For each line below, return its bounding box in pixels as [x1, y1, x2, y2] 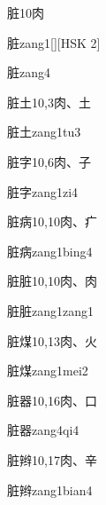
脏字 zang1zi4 [7, 182, 79, 201]
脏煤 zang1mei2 [7, 361, 88, 380]
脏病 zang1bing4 [7, 241, 93, 260]
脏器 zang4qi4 [7, 421, 79, 439]
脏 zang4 [7, 63, 50, 82]
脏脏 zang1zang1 [7, 301, 94, 320]
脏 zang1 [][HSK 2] [7, 33, 101, 51]
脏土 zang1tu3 [7, 122, 81, 141]
